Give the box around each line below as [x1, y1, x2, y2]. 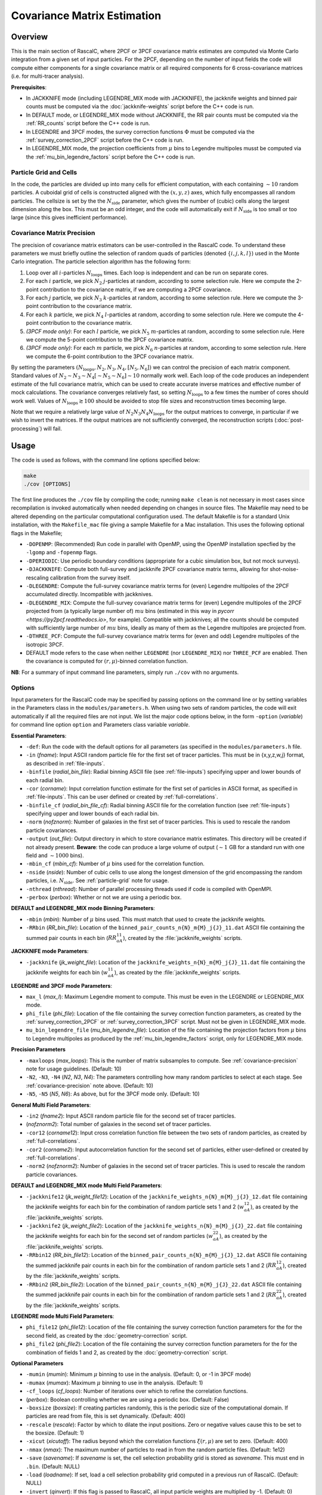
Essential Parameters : [11, 732, 67, 739]
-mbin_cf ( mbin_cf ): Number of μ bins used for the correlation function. [26, 860, 205, 867]
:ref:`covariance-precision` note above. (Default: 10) [26, 1082, 154, 1089]
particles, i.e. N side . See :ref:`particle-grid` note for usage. [26, 877, 169, 886]
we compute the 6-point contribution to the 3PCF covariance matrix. [26, 353, 194, 360]
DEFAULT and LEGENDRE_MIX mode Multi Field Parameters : [11, 1182, 162, 1189]
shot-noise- [269, 566, 299, 573]
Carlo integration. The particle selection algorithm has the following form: [11, 258, 191, 266]
